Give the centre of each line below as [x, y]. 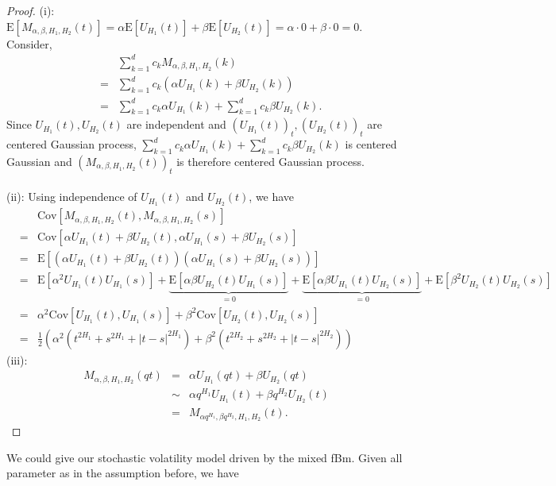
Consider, [29, 43]
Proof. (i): [31, 10]
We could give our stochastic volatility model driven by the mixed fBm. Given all [205, 457]
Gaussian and [39, 161]
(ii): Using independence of [72, 197]
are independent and [176, 124]
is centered [371, 144]
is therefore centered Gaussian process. [270, 161]
